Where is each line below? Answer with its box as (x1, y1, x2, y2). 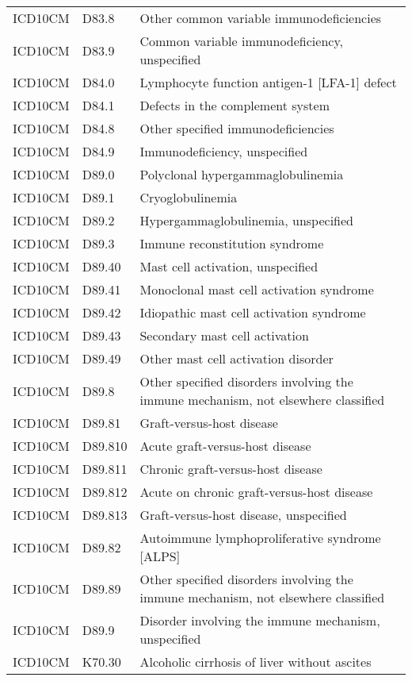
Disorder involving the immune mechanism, (139, 611, 380, 629)
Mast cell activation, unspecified (139, 257, 319, 275)
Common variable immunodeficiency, (139, 32, 343, 50)
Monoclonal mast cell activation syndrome (139, 280, 374, 298)
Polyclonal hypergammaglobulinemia (139, 165, 344, 183)
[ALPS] (139, 547, 181, 565)
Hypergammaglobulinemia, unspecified (139, 211, 353, 229)
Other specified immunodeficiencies (139, 119, 334, 137)
